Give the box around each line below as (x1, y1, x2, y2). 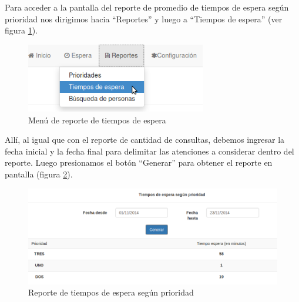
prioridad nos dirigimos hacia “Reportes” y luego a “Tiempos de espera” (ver (5, 12, 283, 25)
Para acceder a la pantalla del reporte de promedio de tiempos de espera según (5, 1, 289, 13)
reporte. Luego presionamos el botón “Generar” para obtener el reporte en (5, 156, 273, 169)
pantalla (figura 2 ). (5, 168, 73, 180)
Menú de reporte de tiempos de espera (28, 113, 166, 126)
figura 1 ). (5, 24, 38, 36)
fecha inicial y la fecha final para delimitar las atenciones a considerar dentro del (5, 145, 294, 157)
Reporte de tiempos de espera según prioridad (28, 286, 194, 298)
